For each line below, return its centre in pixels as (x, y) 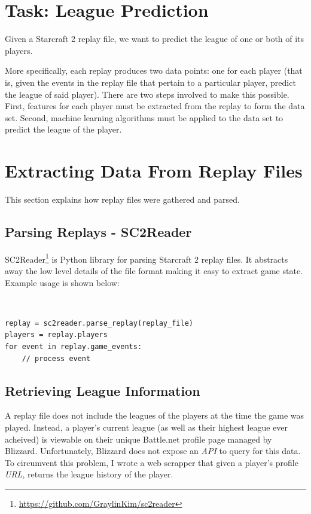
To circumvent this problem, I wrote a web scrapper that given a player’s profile (152, 462)
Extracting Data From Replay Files (154, 171)
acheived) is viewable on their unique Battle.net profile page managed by (138, 439)
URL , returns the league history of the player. (89, 474)
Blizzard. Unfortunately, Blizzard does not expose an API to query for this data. (153, 451)
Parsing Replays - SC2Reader (98, 231)
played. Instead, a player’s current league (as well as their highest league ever (147, 427)
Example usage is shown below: (62, 282)
